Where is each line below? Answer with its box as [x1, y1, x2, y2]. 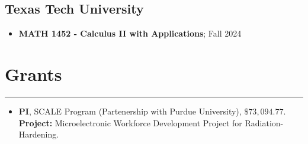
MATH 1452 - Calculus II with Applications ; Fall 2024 [18, 27, 242, 40]
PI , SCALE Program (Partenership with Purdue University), [18, 104, 242, 117]
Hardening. [18, 128, 59, 140]
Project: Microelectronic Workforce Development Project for [18, 116, 242, 129]
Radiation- [245, 116, 284, 129]
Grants [5, 61, 62, 86]
